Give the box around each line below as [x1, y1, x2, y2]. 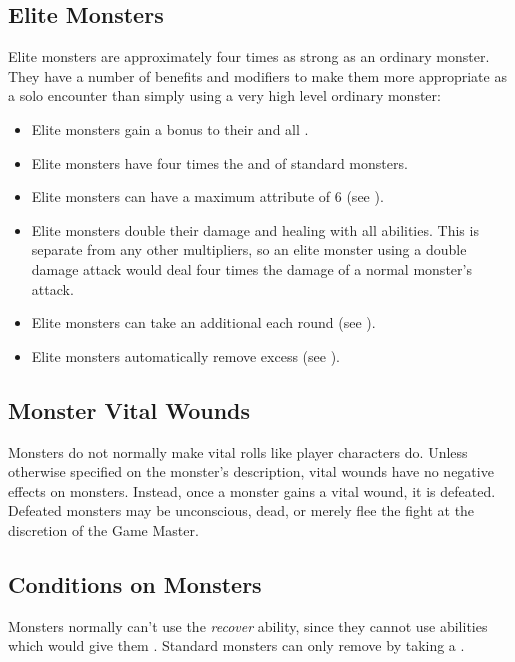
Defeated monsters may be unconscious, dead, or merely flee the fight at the [8, 500, 475, 521]
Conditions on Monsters [8, 568, 262, 599]
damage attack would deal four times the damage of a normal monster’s [31, 258, 472, 279]
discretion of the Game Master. [8, 519, 199, 540]
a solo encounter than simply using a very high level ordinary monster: [8, 85, 441, 106]
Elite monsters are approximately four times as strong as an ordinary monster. [8, 46, 490, 67]
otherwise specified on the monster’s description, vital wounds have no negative [8, 461, 494, 482]
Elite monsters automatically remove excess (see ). [31, 345, 340, 366]
